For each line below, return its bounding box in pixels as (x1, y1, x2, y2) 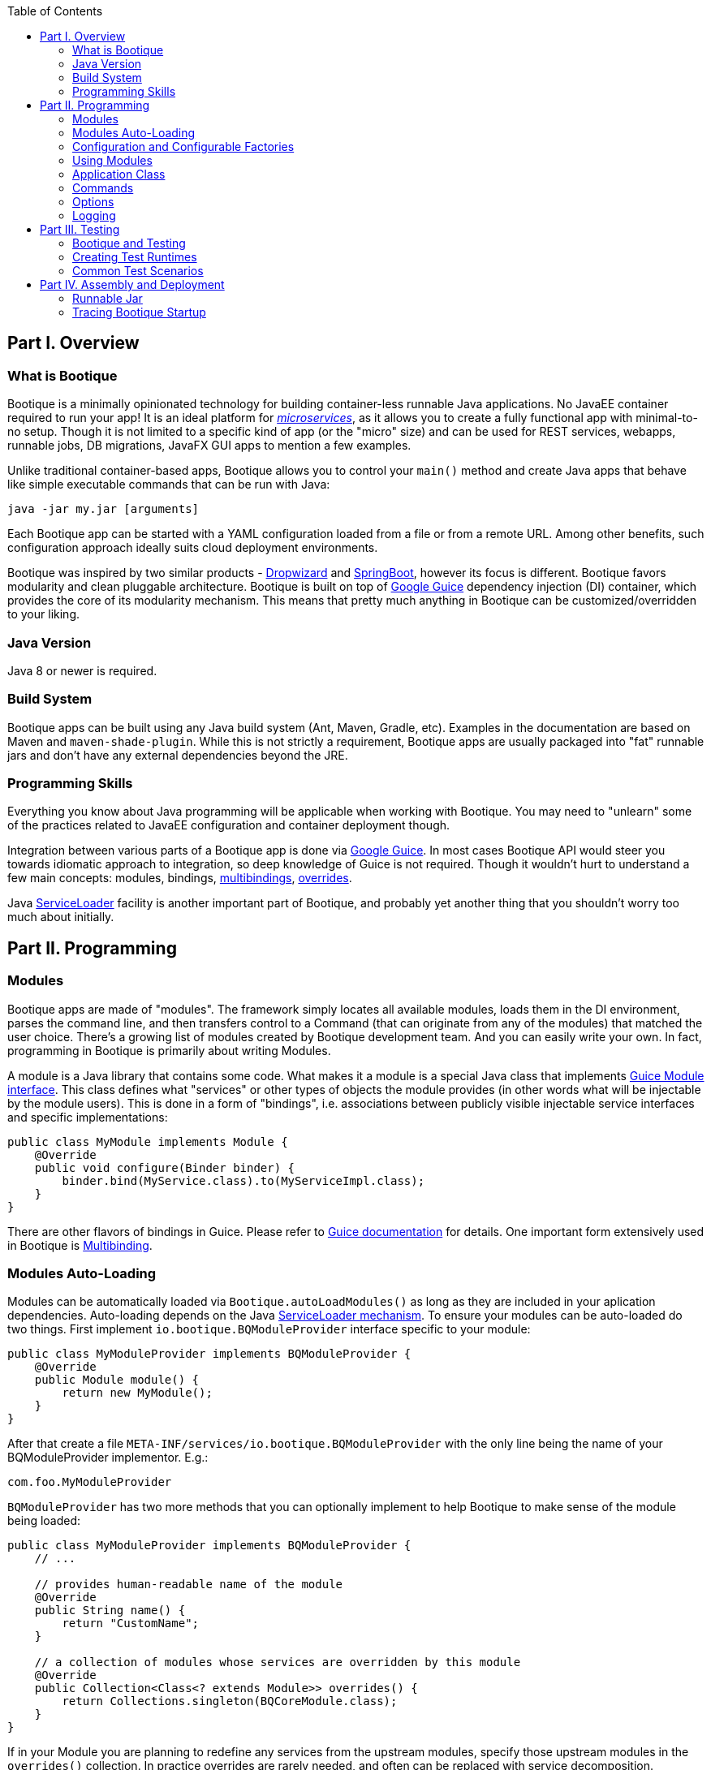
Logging (72, 209, 116, 222)
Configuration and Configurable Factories (72, 140, 295, 153)
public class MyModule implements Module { (7, 1135, 288, 1148)
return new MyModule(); (62, 1386, 213, 1400)
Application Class (72, 167, 166, 181)
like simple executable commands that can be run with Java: (7, 477, 330, 492)
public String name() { (34, 1604, 186, 1617)
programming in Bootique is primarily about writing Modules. (7, 1043, 331, 1057)
